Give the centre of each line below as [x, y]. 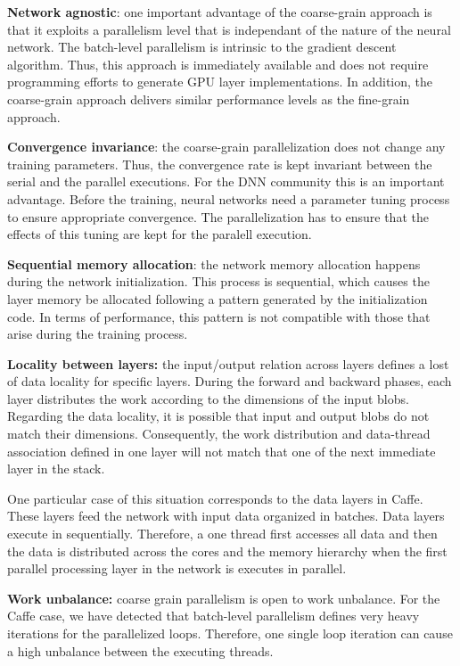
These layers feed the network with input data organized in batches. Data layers [226, 516]
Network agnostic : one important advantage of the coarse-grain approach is [220, 12]
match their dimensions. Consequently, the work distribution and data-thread [219, 434]
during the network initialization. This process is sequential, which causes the [218, 281]
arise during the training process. [98, 334]
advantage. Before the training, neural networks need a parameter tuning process [229, 198]
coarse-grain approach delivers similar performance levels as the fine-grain [209, 99]
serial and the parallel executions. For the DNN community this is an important [226, 181]
